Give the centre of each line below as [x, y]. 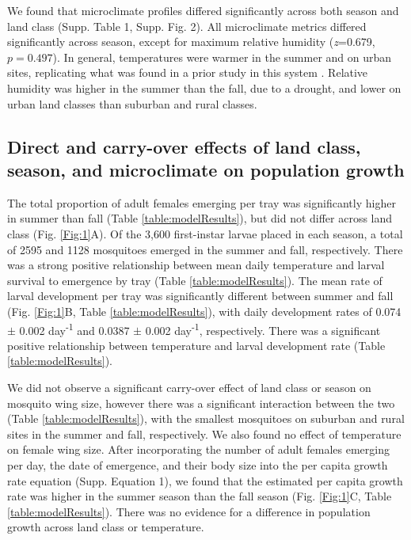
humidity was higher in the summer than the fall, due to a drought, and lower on [204, 87]
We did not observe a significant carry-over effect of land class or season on [189, 387]
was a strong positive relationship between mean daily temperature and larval [196, 265]
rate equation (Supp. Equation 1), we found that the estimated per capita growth [205, 480]
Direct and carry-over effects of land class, [184, 146]
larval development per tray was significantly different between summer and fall [200, 296]
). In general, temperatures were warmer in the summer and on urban [222, 57]
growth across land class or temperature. [106, 527]
